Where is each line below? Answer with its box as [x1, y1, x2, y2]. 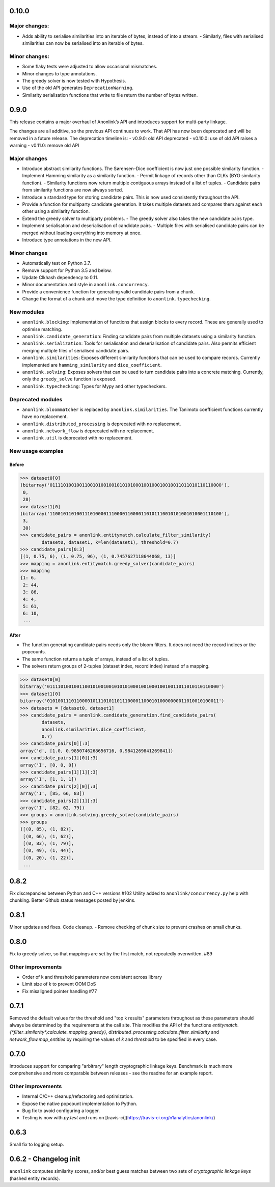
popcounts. [22, 649, 46, 655]
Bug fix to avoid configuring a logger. [22, 1108, 100, 1114]
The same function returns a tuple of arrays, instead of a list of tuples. [22, 656, 169, 662]
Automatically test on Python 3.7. [22, 260, 91, 266]
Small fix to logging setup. [9, 1141, 64, 1148]
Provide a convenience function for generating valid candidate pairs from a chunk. [22, 288, 195, 295]
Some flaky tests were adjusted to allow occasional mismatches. [22, 64, 157, 70]
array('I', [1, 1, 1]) [20, 777, 77, 782]
